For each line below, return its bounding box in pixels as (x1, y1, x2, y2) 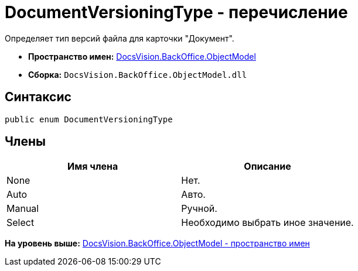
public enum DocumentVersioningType (5, 114, 173, 124)
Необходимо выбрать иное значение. (181, 217, 354, 229)
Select (6, 217, 35, 229)
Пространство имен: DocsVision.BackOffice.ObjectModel (28, 51, 256, 61)
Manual (6, 203, 39, 215)
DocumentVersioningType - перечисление (5, 2, 348, 22)
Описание (244, 160, 291, 173)
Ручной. (181, 203, 217, 215)
